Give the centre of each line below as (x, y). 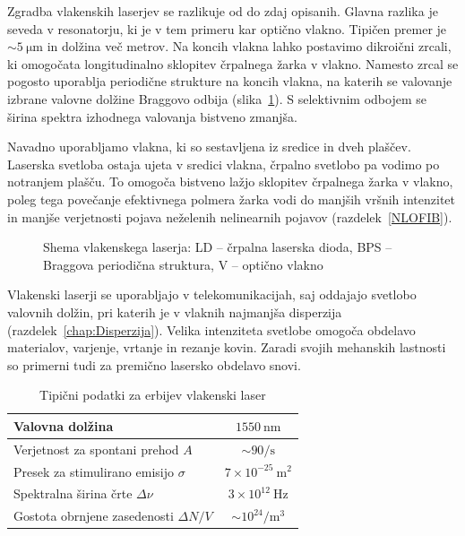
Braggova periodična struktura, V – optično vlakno (183, 264)
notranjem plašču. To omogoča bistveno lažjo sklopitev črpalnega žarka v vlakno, (230, 182)
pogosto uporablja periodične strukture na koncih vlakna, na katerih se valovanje (230, 81)
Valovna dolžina (64, 425)
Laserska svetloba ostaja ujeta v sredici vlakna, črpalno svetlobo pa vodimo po (224, 164)
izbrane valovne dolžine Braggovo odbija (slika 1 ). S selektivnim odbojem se (217, 98)
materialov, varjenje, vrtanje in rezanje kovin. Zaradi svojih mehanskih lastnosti (227, 347)
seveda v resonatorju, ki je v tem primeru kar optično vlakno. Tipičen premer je (227, 28)
